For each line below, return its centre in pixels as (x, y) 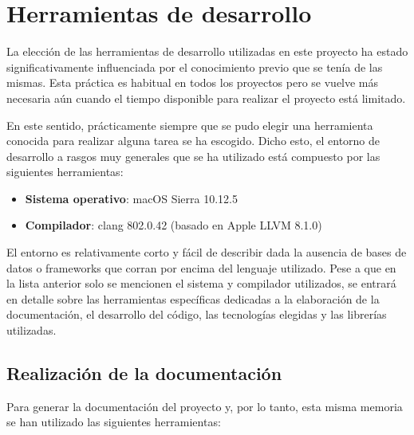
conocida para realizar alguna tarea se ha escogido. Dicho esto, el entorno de (193, 141)
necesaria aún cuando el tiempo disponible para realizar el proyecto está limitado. (206, 98)
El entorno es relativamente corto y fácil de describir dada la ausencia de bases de (207, 252)
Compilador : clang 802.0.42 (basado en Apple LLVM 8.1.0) (173, 225)
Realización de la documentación (144, 373)
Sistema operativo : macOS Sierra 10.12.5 (132, 198)
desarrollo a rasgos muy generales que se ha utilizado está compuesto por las (193, 156)
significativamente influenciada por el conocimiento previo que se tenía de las (195, 67)
